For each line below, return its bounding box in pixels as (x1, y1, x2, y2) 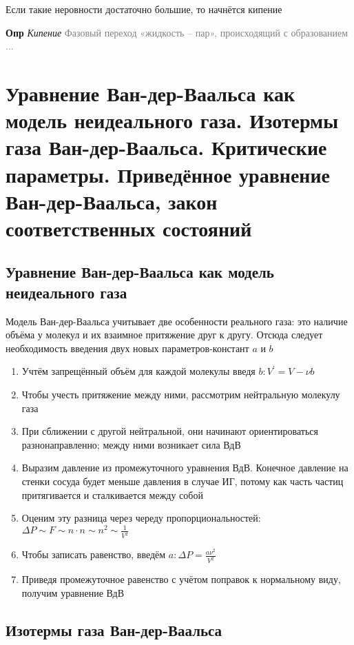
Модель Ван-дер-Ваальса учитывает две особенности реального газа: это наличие (6, 314, 348, 328)
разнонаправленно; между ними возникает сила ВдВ (21, 437, 241, 451)
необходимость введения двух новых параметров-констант (6, 340, 249, 355)
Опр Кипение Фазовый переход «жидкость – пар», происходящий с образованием (6, 25, 348, 39)
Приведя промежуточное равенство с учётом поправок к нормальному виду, (21, 572, 341, 586)
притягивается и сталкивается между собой (21, 487, 203, 502)
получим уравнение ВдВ (21, 585, 124, 600)
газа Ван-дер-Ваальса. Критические (6, 133, 327, 161)
